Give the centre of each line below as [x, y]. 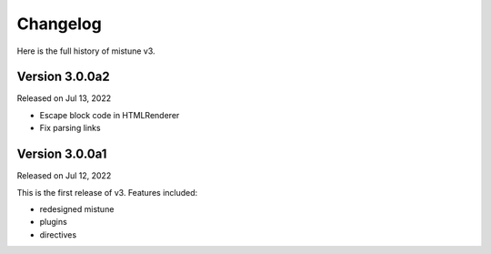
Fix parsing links [70, 128]
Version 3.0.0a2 [63, 77]
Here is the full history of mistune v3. [86, 51]
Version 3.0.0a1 [62, 154]
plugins [53, 222]
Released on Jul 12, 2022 [64, 176]
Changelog [59, 24]
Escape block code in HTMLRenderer [110, 115]
